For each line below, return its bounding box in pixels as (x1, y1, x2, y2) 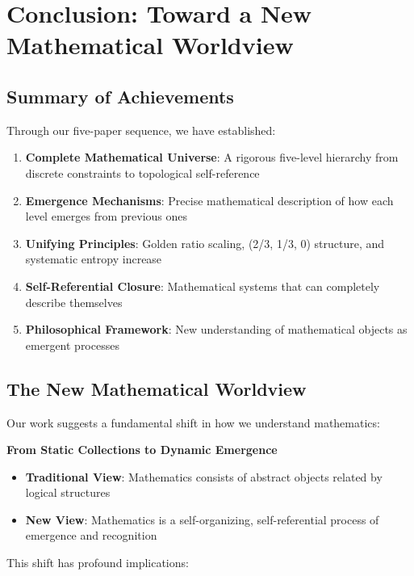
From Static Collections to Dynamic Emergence (6, 441, 278, 458)
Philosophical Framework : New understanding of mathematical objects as (25, 321, 408, 338)
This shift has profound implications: (6, 554, 189, 571)
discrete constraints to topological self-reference (25, 164, 260, 181)
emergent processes (25, 336, 119, 353)
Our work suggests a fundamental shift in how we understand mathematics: (6, 414, 380, 431)
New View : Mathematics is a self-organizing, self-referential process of (25, 511, 379, 528)
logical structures (25, 484, 111, 501)
